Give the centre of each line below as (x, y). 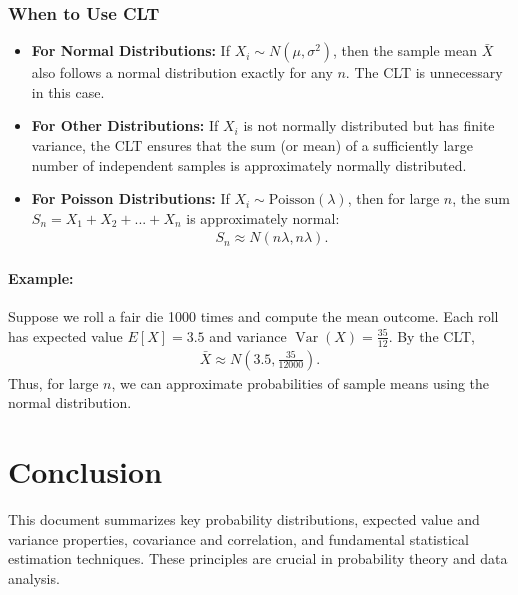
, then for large (393, 198)
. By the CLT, (431, 335)
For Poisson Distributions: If (130, 198)
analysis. (34, 577)
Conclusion (85, 471)
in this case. (68, 91)
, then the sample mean (405, 50)
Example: (41, 278)
